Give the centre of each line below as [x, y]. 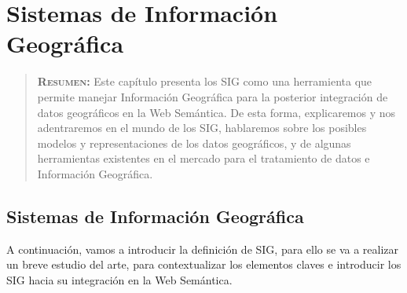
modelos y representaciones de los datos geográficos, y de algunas [194, 143]
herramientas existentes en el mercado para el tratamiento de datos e [203, 158]
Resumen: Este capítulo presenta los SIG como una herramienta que [205, 81]
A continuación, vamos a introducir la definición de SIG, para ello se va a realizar [202, 249]
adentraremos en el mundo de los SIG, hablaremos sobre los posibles [202, 128]
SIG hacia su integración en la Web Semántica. [119, 279]
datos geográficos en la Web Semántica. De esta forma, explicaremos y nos [216, 112]
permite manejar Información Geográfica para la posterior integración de [213, 96]
